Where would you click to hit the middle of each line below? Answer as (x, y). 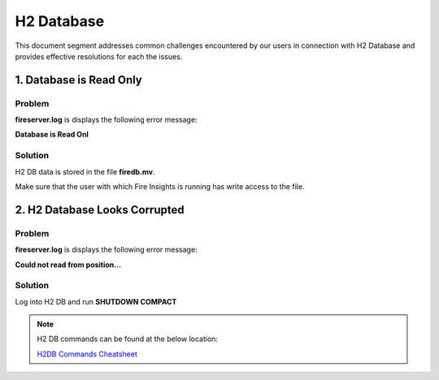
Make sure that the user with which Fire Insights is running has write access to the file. (160, 187)
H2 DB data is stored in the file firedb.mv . (85, 171)
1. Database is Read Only (78, 80)
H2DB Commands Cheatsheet (87, 354)
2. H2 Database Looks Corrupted (100, 210)
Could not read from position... (68, 265)
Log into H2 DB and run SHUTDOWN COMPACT (96, 301)
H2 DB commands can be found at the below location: (128, 339)
